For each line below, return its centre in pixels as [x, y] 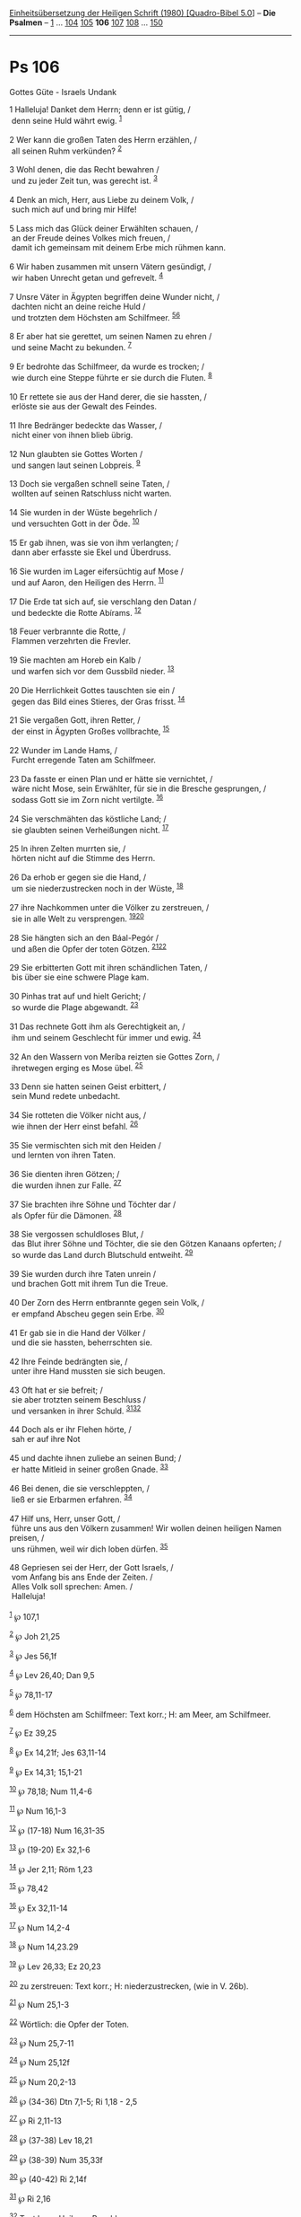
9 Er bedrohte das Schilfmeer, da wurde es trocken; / [107, 366]
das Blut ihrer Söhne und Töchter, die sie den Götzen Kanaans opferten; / [146, 1244]
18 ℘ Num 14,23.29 [44, 1946]
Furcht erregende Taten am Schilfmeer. [84, 760]
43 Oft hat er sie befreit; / [56, 1390]
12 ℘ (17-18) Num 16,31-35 [57, 1829]
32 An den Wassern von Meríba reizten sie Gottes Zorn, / [115, 1056]
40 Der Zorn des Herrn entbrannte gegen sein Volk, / [107, 1302]
